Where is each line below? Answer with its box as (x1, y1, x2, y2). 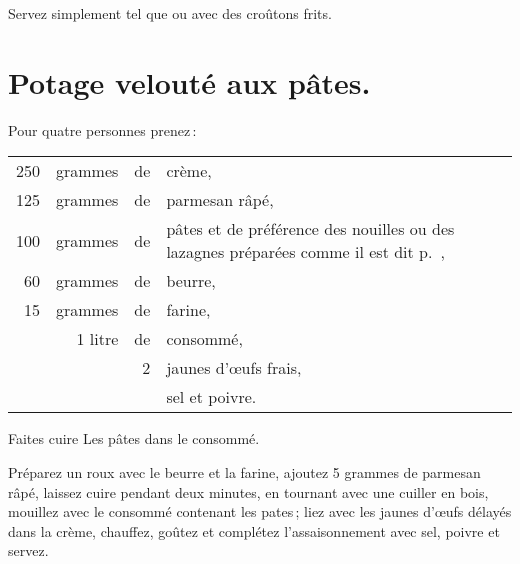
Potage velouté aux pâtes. (8, 61, 371, 102)
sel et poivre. (166, 385, 257, 409)
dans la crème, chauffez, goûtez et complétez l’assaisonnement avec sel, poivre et (8, 520, 500, 541)
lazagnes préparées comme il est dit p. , (166, 240, 445, 264)
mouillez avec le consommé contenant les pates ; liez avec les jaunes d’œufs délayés (8, 501, 512, 522)
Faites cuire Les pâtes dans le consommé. (8, 428, 260, 449)
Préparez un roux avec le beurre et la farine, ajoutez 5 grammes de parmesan (8, 461, 481, 482)
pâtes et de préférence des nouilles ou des (166, 217, 455, 241)
